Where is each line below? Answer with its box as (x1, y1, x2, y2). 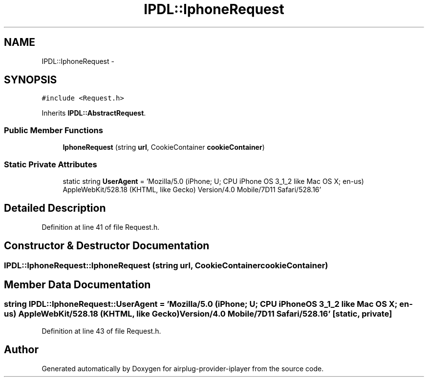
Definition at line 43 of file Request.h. (42, 326, 161, 335)
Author (4, 343, 39, 356)
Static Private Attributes (4, 159, 97, 169)
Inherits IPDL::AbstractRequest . (42, 109, 146, 118)
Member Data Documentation (4, 279, 151, 291)
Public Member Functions (4, 125, 103, 135)
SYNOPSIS (4, 74, 57, 86)
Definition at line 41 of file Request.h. (42, 222, 160, 231)
